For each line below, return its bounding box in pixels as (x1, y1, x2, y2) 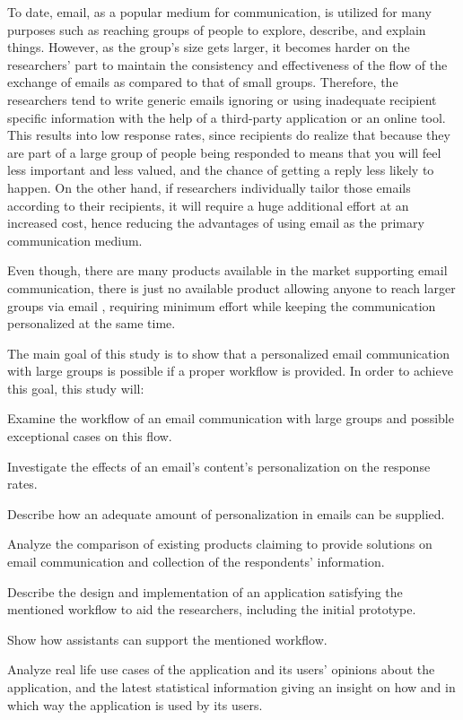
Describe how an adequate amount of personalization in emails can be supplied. (7, 504, 445, 523)
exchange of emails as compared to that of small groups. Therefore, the (7, 73, 398, 91)
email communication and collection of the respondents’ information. (7, 552, 385, 571)
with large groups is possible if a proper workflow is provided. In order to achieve (7, 361, 453, 380)
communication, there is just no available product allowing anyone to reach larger (7, 278, 456, 297)
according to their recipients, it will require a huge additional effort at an (7, 195, 409, 214)
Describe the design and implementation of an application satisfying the (7, 582, 403, 601)
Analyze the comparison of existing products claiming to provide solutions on (7, 534, 432, 553)
